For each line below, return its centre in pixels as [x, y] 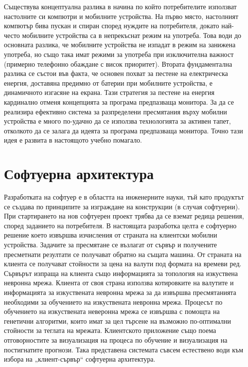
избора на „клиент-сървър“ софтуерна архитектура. [80, 359]
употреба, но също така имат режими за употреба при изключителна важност [119, 54]
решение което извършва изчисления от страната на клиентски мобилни [111, 235]
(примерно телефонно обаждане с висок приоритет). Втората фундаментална [118, 64]
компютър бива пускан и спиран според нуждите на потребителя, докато [112, 26]
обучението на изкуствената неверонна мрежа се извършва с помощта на [112, 311]
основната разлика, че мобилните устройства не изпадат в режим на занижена [120, 45]
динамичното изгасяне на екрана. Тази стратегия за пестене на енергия [109, 92]
